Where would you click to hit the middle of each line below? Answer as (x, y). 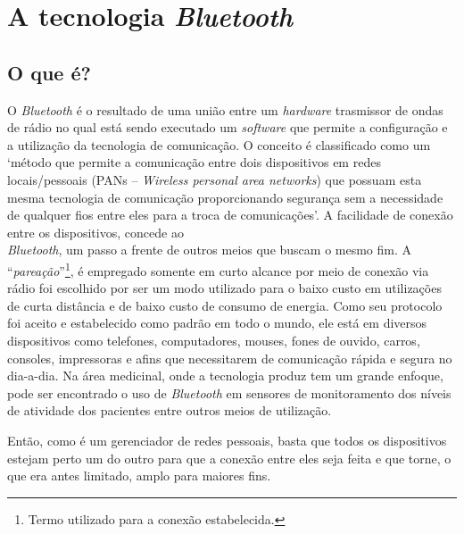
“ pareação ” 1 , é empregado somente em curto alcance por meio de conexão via (218, 269)
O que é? (49, 72)
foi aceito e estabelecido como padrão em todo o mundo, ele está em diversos (217, 323)
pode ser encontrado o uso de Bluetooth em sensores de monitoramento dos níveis (229, 392)
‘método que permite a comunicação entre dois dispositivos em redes (194, 162)
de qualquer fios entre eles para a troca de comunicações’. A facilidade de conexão (230, 215)
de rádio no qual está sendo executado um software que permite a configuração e (228, 127)
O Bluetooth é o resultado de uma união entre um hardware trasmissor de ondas (225, 109)
